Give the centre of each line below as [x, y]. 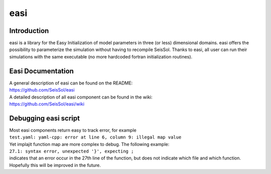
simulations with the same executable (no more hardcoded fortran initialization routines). [101, 56]
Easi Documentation [41, 71]
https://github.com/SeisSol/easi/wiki [47, 104]
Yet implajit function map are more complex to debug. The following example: [89, 144]
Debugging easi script [45, 118]
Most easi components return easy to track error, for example [73, 130]
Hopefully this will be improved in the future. [55, 165]
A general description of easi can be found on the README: [71, 83]
